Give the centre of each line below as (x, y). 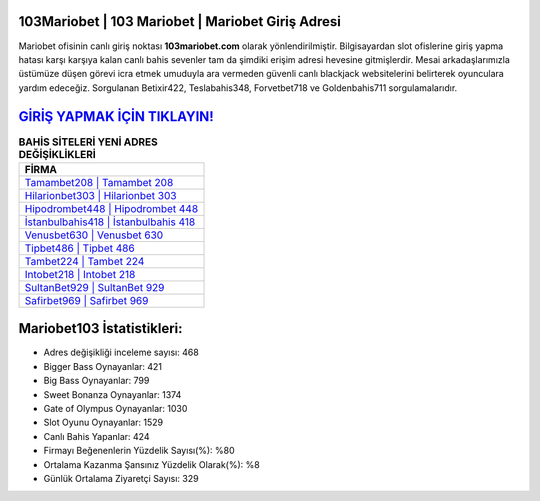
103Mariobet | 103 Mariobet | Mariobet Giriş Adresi (180, 21)
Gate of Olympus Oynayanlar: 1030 (115, 409)
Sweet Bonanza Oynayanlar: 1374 (112, 394)
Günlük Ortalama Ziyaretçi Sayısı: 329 (121, 478)
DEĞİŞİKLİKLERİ (57, 154)
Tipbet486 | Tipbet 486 (79, 248)
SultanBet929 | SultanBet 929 (94, 287)
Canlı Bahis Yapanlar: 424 (96, 436)
